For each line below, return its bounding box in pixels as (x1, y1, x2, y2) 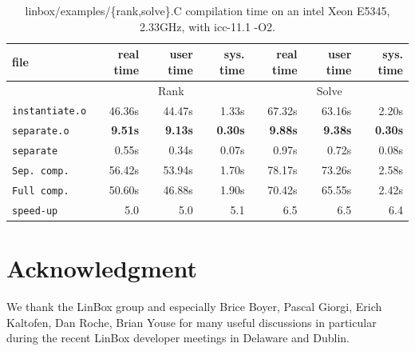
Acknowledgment (6, 252, 197, 285)
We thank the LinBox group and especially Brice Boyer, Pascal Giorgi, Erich (6, 298, 382, 315)
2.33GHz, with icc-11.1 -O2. (139, 18, 276, 34)
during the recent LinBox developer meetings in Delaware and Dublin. (6, 329, 350, 346)
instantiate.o (12, 106, 87, 118)
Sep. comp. (12, 166, 69, 177)
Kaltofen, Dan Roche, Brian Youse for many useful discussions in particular (6, 313, 377, 330)
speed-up (12, 205, 58, 217)
